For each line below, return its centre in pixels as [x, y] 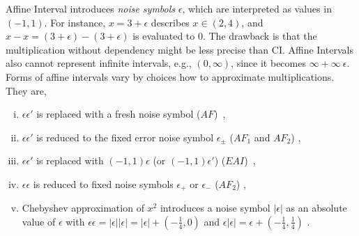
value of [39, 221]
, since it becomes [268, 63]
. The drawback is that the [260, 36]
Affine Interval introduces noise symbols [91, 8]
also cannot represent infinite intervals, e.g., [99, 63]
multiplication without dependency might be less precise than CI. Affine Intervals [179, 49]
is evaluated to [164, 36]
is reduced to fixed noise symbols [103, 183]
